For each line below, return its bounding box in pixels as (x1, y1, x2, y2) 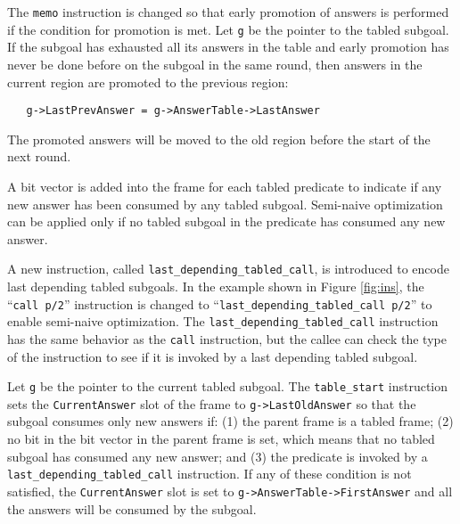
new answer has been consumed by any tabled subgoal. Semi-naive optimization (7, 194, 443, 213)
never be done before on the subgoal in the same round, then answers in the (7, 54, 423, 73)
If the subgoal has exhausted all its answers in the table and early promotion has (7, 37, 449, 56)
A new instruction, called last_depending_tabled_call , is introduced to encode (7, 259, 449, 278)
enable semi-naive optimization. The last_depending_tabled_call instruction (7, 312, 439, 331)
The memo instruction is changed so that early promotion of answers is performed (7, 3, 449, 20)
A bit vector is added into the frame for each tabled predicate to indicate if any (7, 176, 442, 195)
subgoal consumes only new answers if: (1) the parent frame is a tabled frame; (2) (7, 412, 454, 430)
